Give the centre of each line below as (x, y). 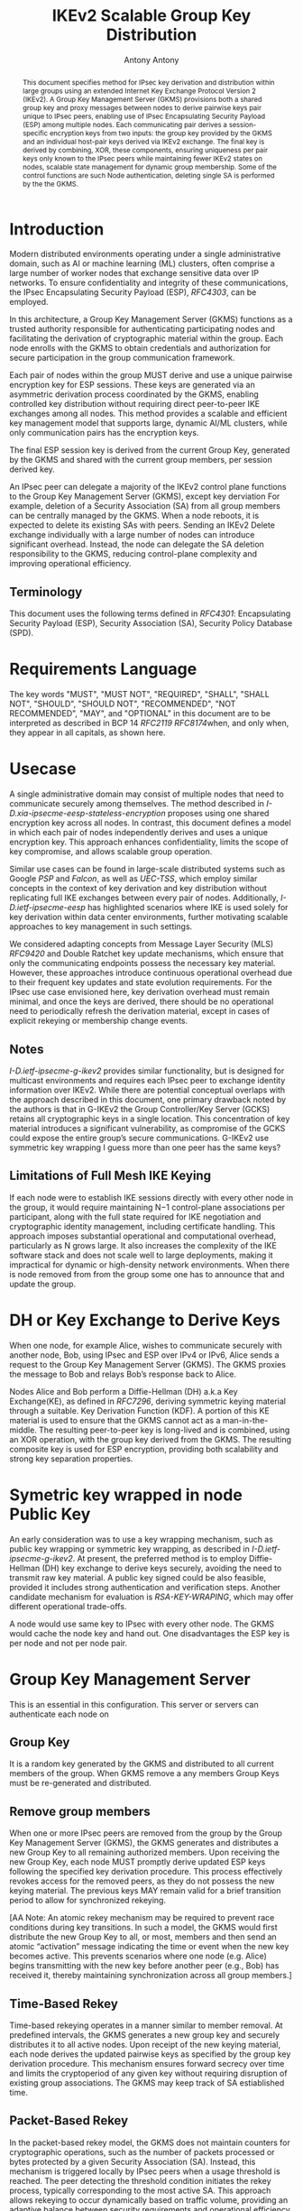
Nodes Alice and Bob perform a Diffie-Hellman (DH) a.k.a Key (124, 1391)
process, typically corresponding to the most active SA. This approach (140, 2190)
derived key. (32, 469)
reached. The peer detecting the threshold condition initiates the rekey (141, 2180)
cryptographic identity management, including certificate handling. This (142, 1226)
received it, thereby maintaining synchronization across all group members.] (151, 1976)
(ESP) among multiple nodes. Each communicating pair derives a (125, 124)
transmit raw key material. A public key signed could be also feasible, (138, 1577)
